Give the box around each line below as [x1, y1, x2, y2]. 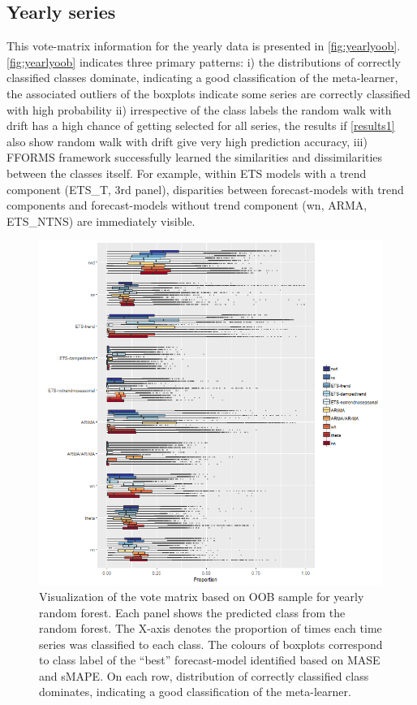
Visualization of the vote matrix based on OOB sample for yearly [39, 587, 364, 604]
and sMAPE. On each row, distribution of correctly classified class [39, 667, 369, 684]
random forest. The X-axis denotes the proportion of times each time [39, 620, 382, 637]
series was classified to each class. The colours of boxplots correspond [39, 635, 383, 652]
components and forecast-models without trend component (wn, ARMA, [6, 197, 368, 214]
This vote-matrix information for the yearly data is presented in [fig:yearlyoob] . [6, 37, 401, 54]
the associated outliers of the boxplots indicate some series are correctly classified [6, 84, 411, 102]
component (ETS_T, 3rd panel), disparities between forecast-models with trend [6, 180, 404, 197]
